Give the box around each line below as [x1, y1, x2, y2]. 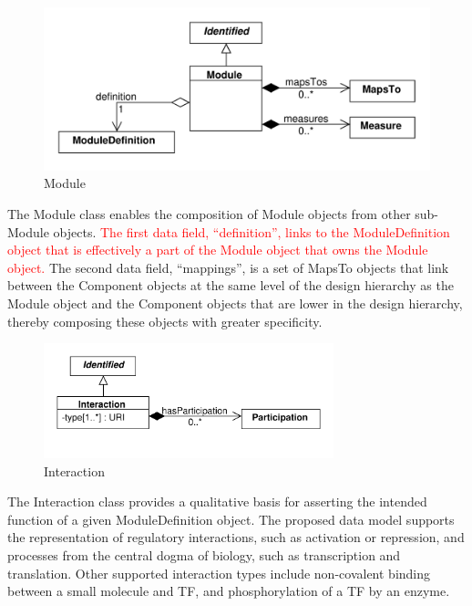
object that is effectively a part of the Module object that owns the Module [7, 240, 428, 259]
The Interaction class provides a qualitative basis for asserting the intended [7, 492, 427, 511]
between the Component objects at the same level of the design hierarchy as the [7, 276, 454, 295]
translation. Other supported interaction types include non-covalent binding [7, 563, 431, 582]
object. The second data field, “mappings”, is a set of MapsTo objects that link [7, 257, 449, 277]
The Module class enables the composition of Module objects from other [7, 204, 411, 224]
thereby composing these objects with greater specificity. [7, 311, 323, 330]
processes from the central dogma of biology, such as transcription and [7, 546, 401, 565]
